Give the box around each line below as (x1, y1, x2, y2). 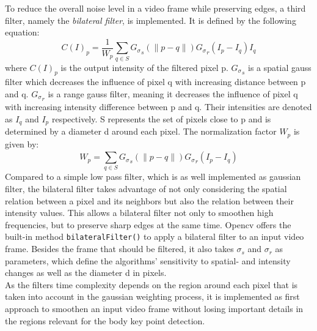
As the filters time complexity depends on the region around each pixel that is (5, 278, 298, 291)
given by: (5, 137, 39, 150)
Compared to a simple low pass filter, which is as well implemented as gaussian (5, 170, 301, 183)
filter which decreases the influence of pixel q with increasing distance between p (5, 75, 306, 88)
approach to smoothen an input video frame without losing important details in (5, 302, 304, 315)
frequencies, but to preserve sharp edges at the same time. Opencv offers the (5, 218, 291, 231)
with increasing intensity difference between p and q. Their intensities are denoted (5, 100, 312, 113)
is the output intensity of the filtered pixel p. (60, 61, 228, 73)
